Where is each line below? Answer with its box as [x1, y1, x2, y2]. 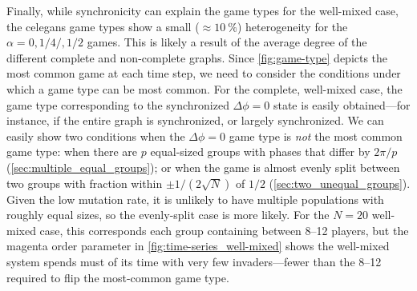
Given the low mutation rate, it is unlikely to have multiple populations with [6, 190, 384, 207]
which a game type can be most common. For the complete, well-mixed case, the [6, 80, 403, 97]
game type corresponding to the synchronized [6, 96, 229, 113]
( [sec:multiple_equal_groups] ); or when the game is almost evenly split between [6, 158, 400, 175]
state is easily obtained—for [273, 96, 411, 113]
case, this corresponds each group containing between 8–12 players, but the [39, 221, 409, 238]
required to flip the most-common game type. [6, 269, 229, 285]
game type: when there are [6, 143, 138, 160]
